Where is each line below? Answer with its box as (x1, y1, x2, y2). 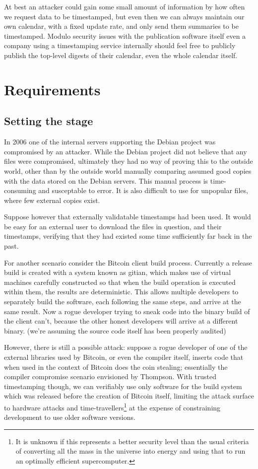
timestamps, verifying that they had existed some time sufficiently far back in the (4, 231, 252, 241)
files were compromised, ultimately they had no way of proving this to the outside (4, 156, 253, 166)
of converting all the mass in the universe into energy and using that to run (15, 446, 246, 456)
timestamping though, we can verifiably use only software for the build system (4, 381, 242, 391)
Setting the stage (4, 113, 93, 129)
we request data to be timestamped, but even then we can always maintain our (4, 11, 245, 21)
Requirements (4, 79, 101, 99)
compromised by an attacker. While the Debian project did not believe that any (4, 146, 247, 156)
